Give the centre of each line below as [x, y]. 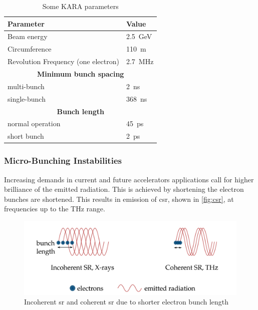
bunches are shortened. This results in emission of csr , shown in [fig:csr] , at [119, 199]
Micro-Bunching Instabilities [63, 161]
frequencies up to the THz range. [55, 209]
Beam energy [28, 36]
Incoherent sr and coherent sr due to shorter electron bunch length [126, 302]
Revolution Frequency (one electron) [63, 61]
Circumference [30, 49]
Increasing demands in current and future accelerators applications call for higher [129, 179]
